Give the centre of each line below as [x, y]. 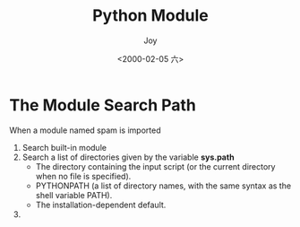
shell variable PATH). [74, 195]
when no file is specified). [83, 176]
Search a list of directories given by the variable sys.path [128, 157]
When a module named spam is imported [85, 130]
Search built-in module [64, 147]
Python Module [150, 16]
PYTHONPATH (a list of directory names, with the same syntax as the [163, 186]
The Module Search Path [103, 105]
